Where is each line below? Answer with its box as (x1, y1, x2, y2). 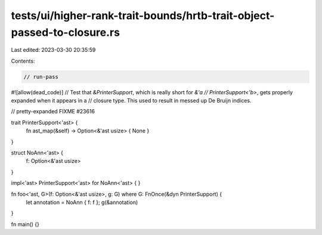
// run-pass (23, 73, 59, 80)
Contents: (11, 57, 35, 64)
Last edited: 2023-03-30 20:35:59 (11, 47, 96, 54)
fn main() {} (11, 221, 40, 228)
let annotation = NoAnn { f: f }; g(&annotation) (26, 199, 138, 206)
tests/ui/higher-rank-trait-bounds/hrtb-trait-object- (11, 9, 275, 22)
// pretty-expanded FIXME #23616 (11, 108, 95, 115)
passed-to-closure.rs (11, 26, 120, 39)
